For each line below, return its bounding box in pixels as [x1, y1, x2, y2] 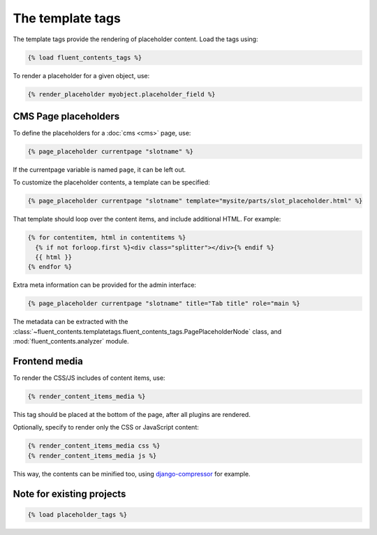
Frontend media [13, 356, 83, 367]
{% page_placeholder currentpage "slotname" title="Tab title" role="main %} [27, 300, 300, 307]
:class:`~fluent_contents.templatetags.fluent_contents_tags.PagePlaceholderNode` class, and [13, 327, 282, 335]
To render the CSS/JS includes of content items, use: [13, 374, 165, 382]
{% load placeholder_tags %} [27, 511, 128, 518]
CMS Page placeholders [13, 110, 120, 122]
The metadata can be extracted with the [13, 318, 128, 326]
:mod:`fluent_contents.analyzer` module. [13, 337, 129, 346]
